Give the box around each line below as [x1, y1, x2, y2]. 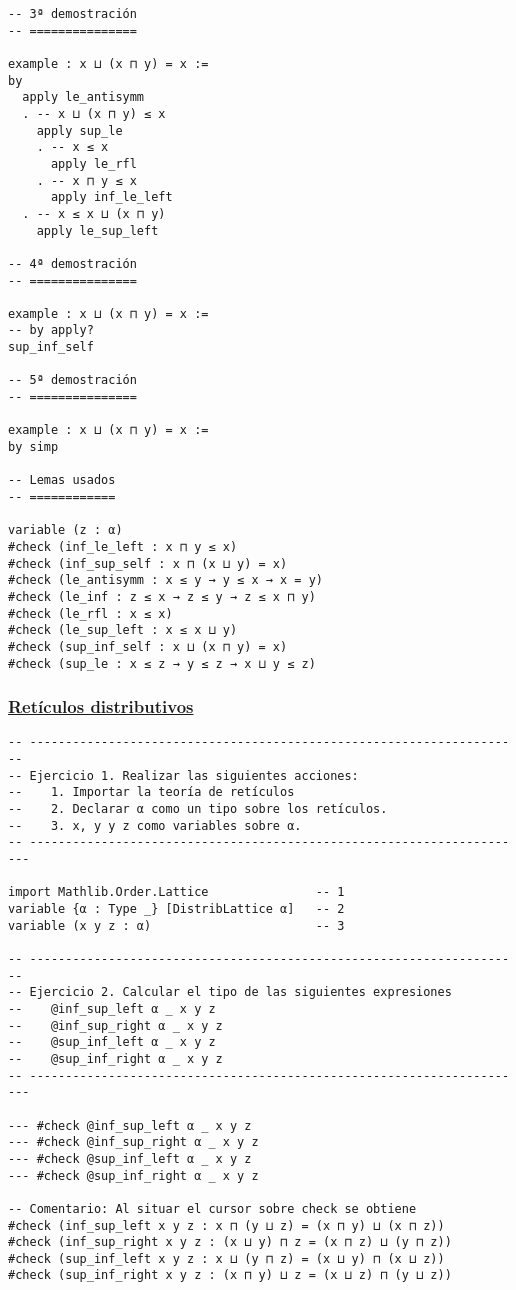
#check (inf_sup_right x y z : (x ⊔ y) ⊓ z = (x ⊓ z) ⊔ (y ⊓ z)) [8, 1235, 452, 1250]
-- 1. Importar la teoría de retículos [8, 785, 295, 800]
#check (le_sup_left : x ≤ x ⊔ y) [8, 623, 238, 638]
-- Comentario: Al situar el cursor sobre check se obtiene [8, 1201, 417, 1216]
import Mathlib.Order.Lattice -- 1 [8, 885, 345, 900]
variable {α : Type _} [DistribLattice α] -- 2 [8, 902, 345, 917]
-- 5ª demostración [8, 373, 137, 388]
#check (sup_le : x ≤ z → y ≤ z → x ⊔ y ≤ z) [8, 656, 316, 671]
